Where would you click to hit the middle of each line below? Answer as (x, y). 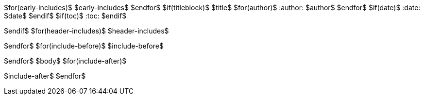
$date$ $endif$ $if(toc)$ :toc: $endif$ (65, 16)
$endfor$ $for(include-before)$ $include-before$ (84, 46)
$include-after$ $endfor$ (45, 76)
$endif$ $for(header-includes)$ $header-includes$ (86, 31)
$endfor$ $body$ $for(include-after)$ (65, 61)
